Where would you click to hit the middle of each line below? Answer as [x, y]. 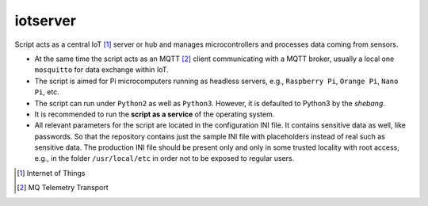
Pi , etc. [47, 92]
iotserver [46, 21]
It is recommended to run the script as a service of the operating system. [155, 114]
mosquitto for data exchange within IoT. [102, 70]
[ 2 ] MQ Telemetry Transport [63, 188]
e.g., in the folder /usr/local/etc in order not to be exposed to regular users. [164, 158]
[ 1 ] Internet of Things [51, 173]
